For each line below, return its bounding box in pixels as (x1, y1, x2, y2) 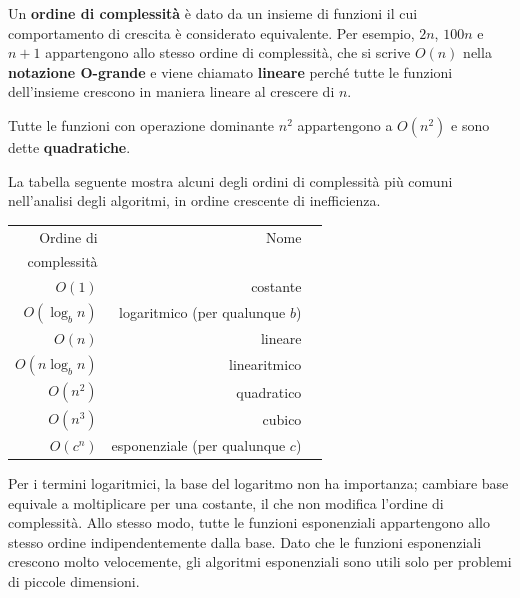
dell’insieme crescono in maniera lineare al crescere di (8, 81, 335, 102)
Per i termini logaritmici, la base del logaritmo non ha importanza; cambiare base (8, 472, 509, 493)
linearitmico (228, 354, 302, 375)
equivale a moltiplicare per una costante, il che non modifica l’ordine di (8, 492, 444, 513)
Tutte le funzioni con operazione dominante (8, 114, 275, 135)
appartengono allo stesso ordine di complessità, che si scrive (45, 42, 411, 63)
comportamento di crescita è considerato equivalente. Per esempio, (8, 22, 415, 43)
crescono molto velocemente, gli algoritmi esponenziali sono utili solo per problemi (8, 551, 512, 572)
